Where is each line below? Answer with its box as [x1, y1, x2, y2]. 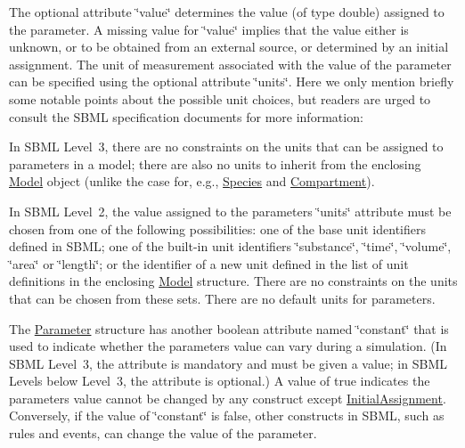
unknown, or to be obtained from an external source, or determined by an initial [9, 37, 449, 56]
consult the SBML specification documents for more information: [9, 107, 363, 126]
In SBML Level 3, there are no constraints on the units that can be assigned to [9, 137, 444, 156]
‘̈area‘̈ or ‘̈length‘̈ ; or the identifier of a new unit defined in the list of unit [9, 254, 409, 273]
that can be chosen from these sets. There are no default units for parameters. [9, 289, 436, 307]
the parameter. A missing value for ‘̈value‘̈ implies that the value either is [9, 20, 409, 38]
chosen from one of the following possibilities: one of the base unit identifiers [9, 219, 426, 238]
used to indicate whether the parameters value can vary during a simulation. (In [9, 337, 447, 355]
